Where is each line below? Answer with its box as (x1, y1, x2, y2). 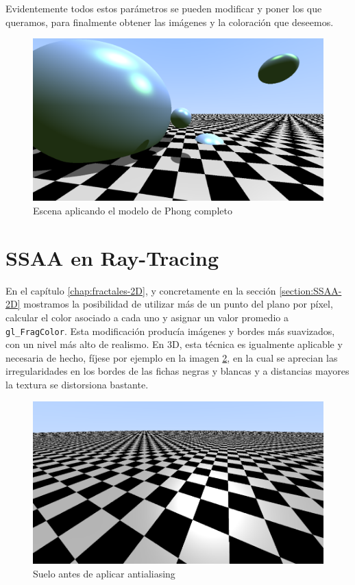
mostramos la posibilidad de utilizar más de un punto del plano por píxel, (23, 297, 333, 311)
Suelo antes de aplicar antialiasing (33, 566, 175, 580)
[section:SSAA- (279, 283, 342, 297)
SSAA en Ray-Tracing (5, 243, 219, 271)
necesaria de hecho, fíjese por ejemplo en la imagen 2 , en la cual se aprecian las (5, 350, 338, 364)
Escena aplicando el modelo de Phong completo (33, 203, 232, 218)
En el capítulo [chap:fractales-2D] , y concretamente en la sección (5, 283, 276, 297)
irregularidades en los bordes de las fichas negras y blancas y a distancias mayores (5, 364, 350, 378)
